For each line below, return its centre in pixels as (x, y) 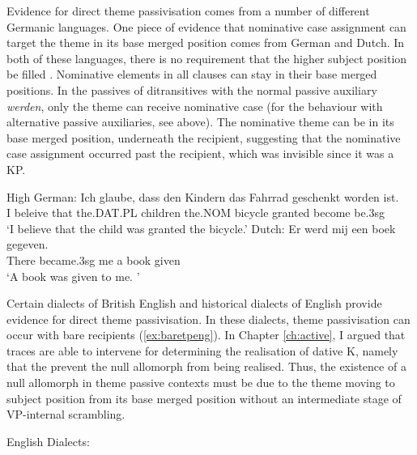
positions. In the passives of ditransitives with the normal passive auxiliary (192, 89)
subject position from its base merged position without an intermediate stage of (204, 398)
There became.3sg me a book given (94, 259)
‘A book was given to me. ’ (73, 276)
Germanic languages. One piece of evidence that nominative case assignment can (206, 26)
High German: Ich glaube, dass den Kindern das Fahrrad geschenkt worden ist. (203, 196)
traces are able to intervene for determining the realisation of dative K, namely (202, 350)
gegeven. (28, 244)
